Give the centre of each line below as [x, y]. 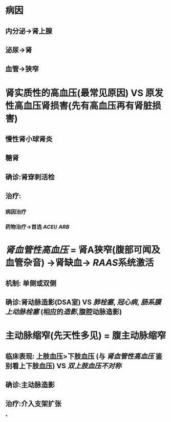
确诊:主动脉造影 [30, 385]
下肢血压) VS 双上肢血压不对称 [73, 366]
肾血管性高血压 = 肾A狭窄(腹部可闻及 [83, 250]
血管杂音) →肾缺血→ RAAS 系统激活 [80, 263]
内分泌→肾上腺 [29, 31]
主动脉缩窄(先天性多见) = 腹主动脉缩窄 [86, 336]
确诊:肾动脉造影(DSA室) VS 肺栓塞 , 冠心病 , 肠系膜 [83, 302]
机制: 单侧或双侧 [31, 283]
